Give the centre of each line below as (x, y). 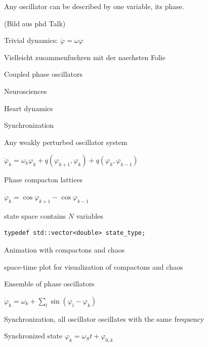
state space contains (35, 215)
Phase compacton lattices (44, 180)
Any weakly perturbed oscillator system (66, 142)
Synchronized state (33, 336)
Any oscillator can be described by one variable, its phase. (94, 6)
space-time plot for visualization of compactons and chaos (94, 266)
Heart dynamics (29, 108)
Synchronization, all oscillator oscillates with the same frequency (104, 318)
